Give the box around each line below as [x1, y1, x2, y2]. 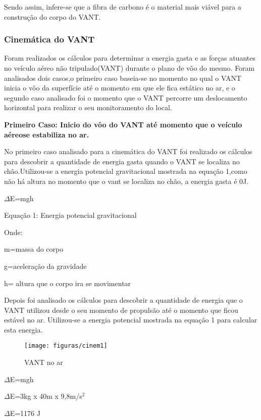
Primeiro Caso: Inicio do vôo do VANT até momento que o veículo [4, 119, 242, 129]
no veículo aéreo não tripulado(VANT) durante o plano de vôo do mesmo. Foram [4, 63, 255, 73]
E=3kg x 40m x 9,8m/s [10, 391, 82, 401]
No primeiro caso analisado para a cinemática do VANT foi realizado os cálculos [4, 146, 252, 157]
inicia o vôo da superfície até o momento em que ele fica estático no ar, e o [4, 82, 235, 93]
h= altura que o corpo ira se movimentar [4, 277, 131, 288]
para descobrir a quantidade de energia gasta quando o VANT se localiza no [4, 156, 240, 166]
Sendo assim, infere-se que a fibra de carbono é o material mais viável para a [4, 2, 241, 12]
